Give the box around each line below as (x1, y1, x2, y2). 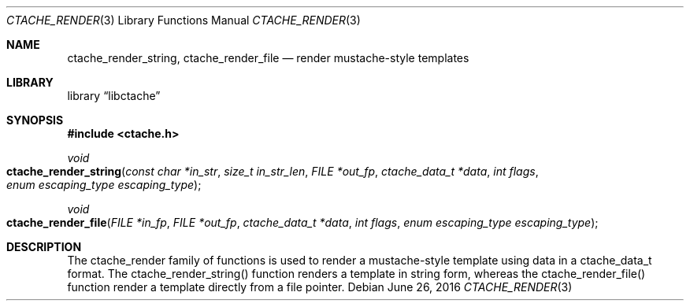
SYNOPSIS (6, 113, 64, 127)
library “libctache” (67, 89, 161, 102)
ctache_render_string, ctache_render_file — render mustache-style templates (67, 51, 469, 65)
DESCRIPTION (6, 240, 82, 253)
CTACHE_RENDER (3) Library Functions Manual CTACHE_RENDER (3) (6, 13, 361, 27)
